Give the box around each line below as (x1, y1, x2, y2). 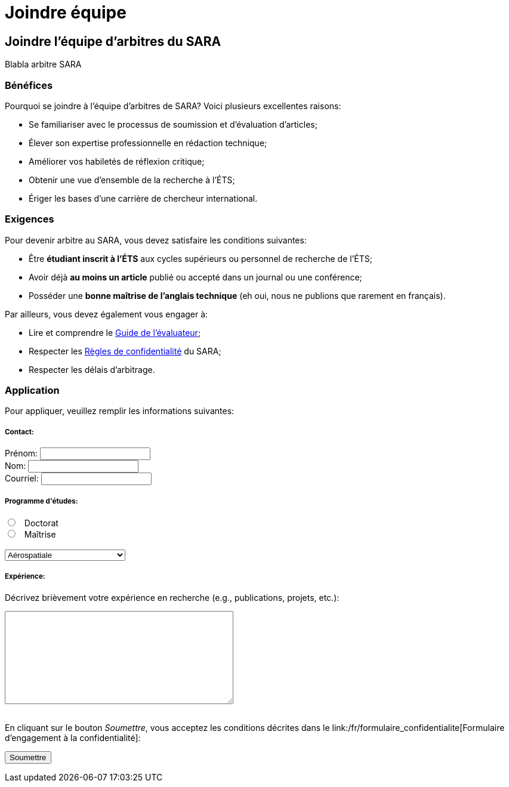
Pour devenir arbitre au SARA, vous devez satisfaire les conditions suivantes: (5, 234, 307, 245)
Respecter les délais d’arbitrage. (29, 364, 155, 375)
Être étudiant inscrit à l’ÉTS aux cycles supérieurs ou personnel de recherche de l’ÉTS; (29, 253, 372, 264)
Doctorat (24, 517, 58, 528)
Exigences (5, 213, 54, 226)
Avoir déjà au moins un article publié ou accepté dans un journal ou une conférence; (29, 271, 362, 282)
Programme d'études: (5, 496, 78, 505)
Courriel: (5, 473, 39, 484)
